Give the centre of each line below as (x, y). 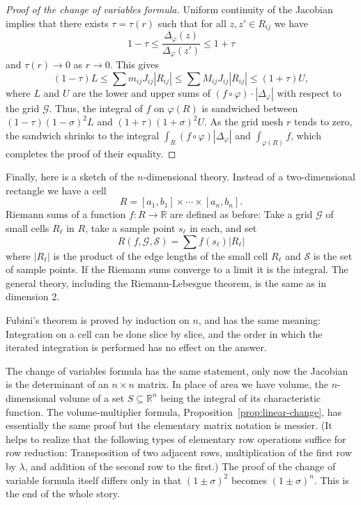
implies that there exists (57, 23)
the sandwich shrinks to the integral (83, 135)
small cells (28, 228)
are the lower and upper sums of (141, 92)
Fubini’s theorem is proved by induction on (98, 319)
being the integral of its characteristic (240, 397)
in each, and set (223, 228)
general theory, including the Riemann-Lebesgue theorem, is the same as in (166, 282)
